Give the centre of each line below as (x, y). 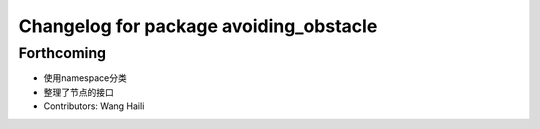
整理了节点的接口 (78, 92)
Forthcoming (62, 53)
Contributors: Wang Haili (94, 106)
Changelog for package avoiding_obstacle (198, 26)
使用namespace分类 (85, 78)
